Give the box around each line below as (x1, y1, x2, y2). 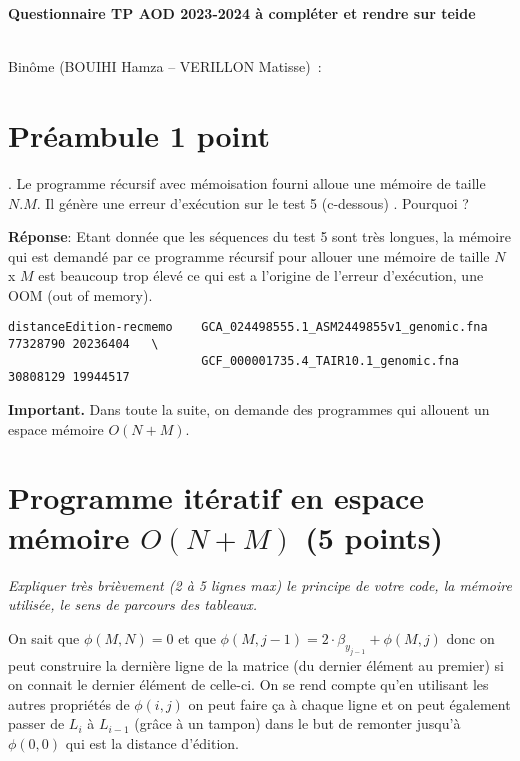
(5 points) (305, 516, 444, 557)
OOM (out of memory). (8, 284, 153, 305)
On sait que (8, 627, 80, 648)
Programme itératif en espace (8, 477, 425, 518)
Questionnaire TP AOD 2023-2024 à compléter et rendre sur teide (8, 3, 476, 23)
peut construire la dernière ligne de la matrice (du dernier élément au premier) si (8, 654, 504, 675)
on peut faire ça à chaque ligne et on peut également (188, 693, 511, 714)
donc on (446, 627, 495, 648)
